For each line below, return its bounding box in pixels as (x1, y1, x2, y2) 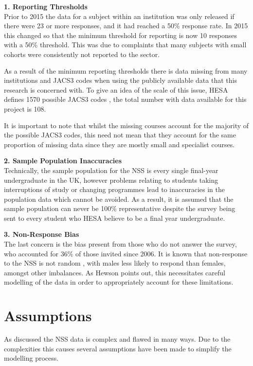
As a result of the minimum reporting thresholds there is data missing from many (4, 65, 248, 76)
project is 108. (4, 103, 46, 114)
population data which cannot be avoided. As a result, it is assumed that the (4, 193, 234, 204)
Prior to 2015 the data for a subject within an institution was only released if (4, 11, 235, 21)
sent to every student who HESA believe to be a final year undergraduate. (4, 212, 225, 223)
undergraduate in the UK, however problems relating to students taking (4, 174, 218, 185)
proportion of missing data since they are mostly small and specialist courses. (4, 139, 235, 149)
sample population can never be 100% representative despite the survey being (4, 203, 235, 213)
